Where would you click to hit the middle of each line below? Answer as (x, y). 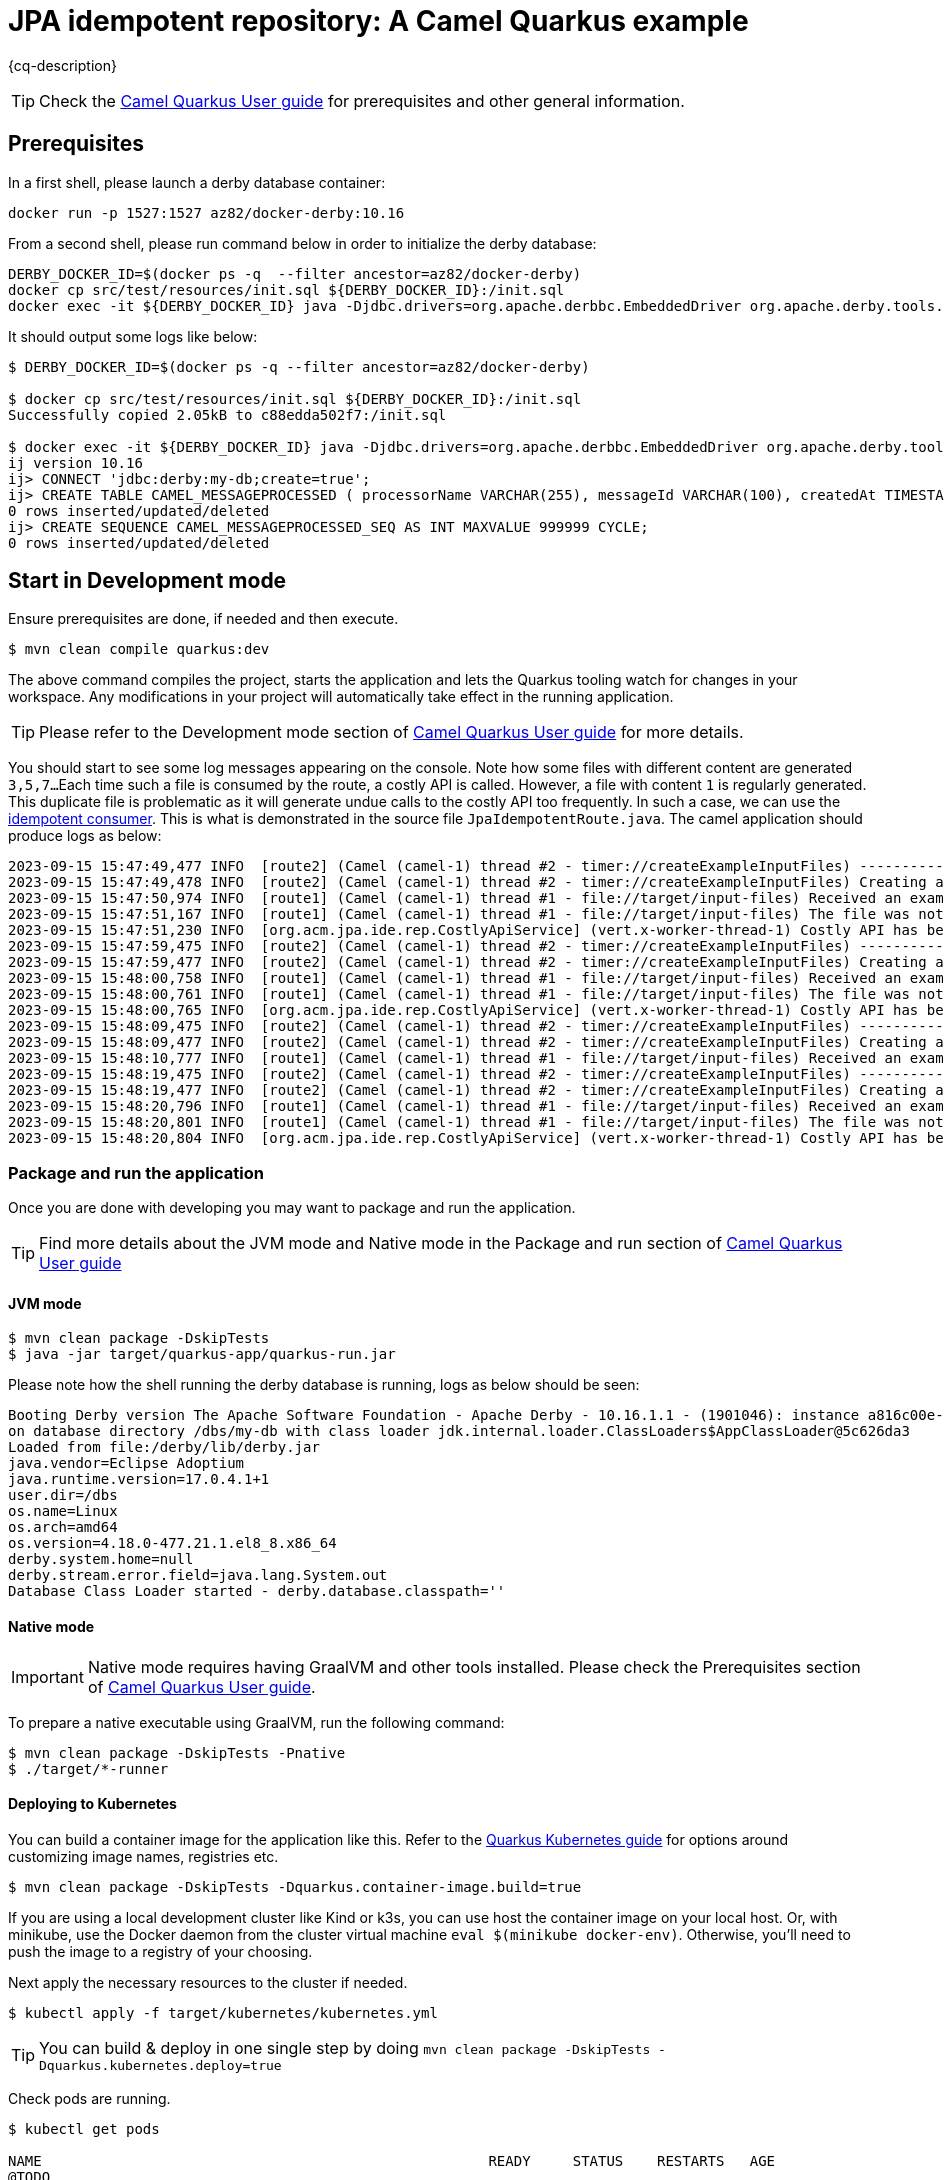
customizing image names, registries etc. (143, 1856)
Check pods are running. (89, 2098)
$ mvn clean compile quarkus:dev (139, 649)
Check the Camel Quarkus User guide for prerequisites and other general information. (362, 100)
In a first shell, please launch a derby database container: (197, 182)
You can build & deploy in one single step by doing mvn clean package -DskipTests (345, 2047)
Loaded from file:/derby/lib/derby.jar (164, 1447)
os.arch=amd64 (63, 1527)
